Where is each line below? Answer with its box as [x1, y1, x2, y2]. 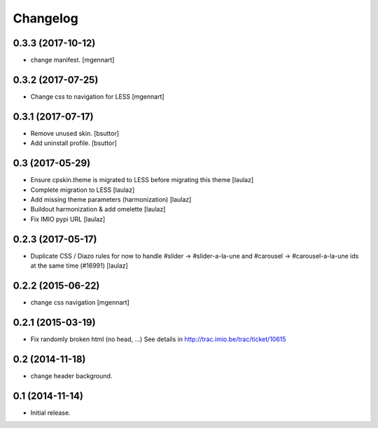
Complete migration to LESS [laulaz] [30, 186, 135, 194]
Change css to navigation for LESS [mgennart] [30, 92, 164, 101]
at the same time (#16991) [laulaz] [30, 261, 129, 270]
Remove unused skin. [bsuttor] [30, 129, 119, 137]
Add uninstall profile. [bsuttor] [30, 139, 117, 147]
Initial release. [30, 408, 71, 417]
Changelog [13, 11, 78, 26]
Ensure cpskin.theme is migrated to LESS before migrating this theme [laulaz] [30, 176, 254, 184]
